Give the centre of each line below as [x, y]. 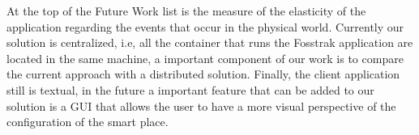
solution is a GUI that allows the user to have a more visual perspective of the [201, 105]
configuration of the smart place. [88, 122]
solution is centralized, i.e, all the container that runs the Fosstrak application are [210, 42]
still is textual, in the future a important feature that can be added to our [190, 89]
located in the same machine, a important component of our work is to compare [205, 58]
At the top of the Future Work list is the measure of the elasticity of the [186, 11]
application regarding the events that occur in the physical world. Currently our [205, 26]
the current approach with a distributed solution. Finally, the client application [203, 74]
